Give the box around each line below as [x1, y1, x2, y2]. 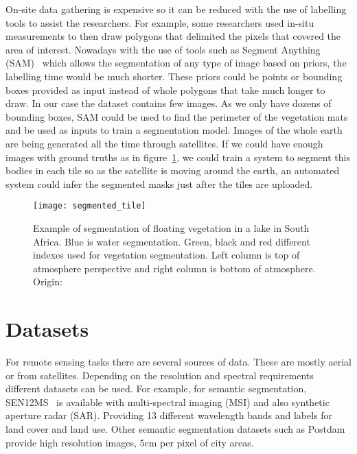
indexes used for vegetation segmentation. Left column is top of [33, 248, 300, 262]
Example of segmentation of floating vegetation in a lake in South [33, 220, 310, 235]
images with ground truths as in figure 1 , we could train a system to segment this [5, 150, 350, 164]
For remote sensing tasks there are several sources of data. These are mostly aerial [5, 355, 352, 369]
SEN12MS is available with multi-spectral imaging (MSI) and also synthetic [5, 394, 330, 409]
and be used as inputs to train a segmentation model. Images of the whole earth [5, 123, 343, 137]
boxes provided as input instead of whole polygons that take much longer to [5, 82, 325, 97]
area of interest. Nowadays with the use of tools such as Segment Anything [5, 42, 321, 56]
